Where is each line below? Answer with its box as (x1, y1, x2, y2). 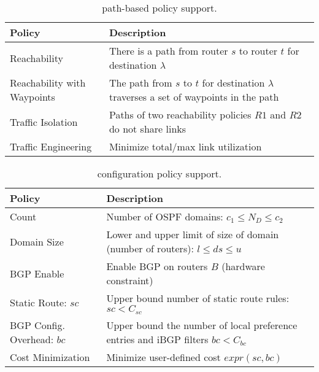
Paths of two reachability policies (109, 107, 252, 122)
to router (239, 44, 278, 58)
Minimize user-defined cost (106, 349, 221, 364)
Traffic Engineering (10, 139, 92, 153)
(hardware (221, 259, 265, 273)
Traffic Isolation (10, 114, 78, 129)
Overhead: (10, 331, 54, 346)
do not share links (109, 122, 186, 136)
